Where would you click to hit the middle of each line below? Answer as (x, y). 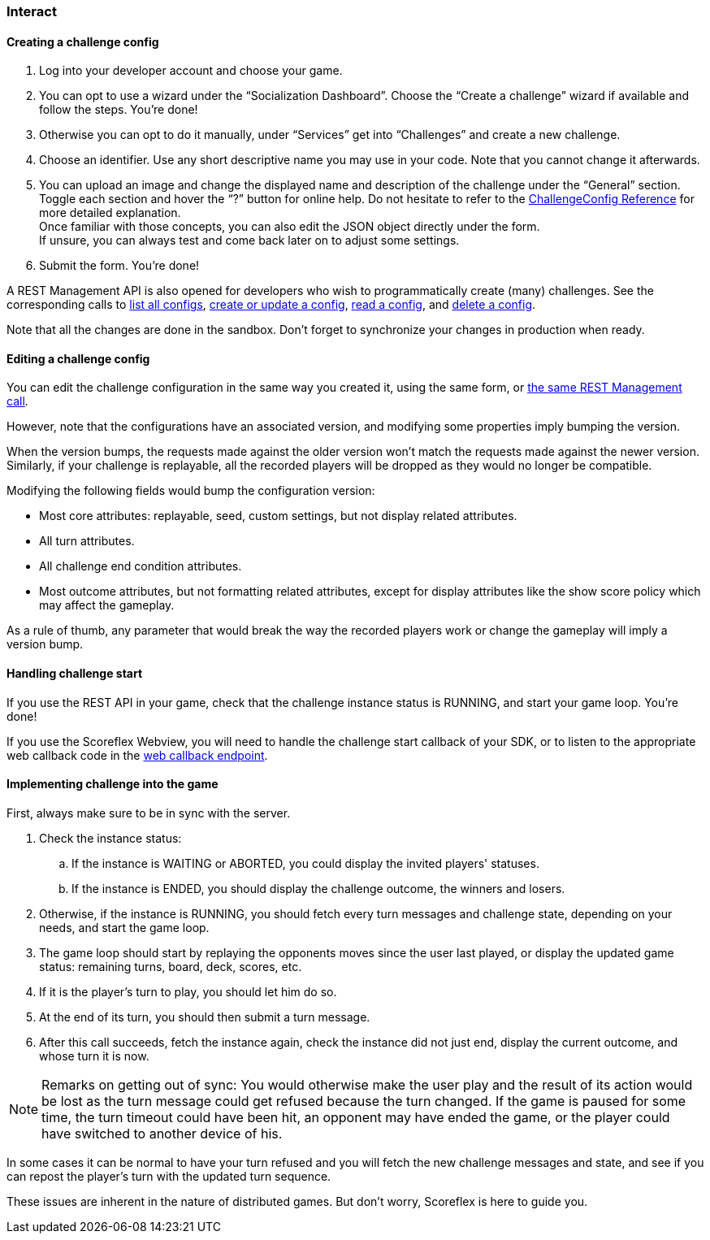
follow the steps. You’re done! (119, 110)
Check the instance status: (110, 838)
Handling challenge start (75, 674)
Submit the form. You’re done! (119, 266)
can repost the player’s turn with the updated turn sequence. (169, 1176)
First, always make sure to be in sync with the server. (149, 813)
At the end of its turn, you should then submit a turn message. (205, 1017)
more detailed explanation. (110, 213)
